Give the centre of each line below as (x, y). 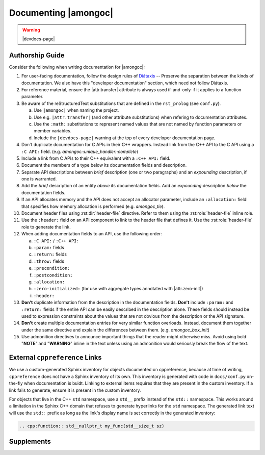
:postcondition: (53, 275)
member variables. (53, 131)
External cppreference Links (55, 358)
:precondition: (52, 268)
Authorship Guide (37, 55)
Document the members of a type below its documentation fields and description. (104, 165)
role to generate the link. (46, 227)
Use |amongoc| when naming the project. (76, 110)
